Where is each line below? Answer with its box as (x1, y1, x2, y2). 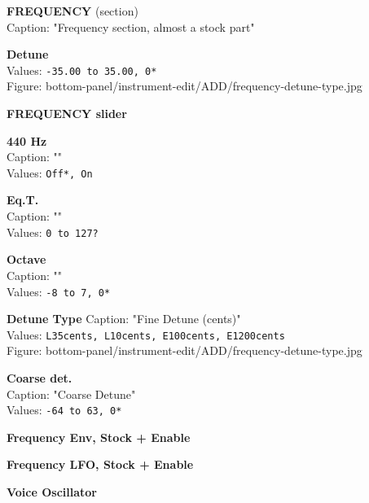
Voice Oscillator (7, 483, 98, 501)
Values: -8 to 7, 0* (7, 282, 111, 300)
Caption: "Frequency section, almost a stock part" (7, 18, 255, 35)
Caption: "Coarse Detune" (7, 385, 136, 402)
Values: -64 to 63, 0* (7, 401, 122, 418)
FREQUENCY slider (7, 105, 127, 122)
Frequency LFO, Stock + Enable (7, 456, 194, 473)
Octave (7, 251, 46, 268)
